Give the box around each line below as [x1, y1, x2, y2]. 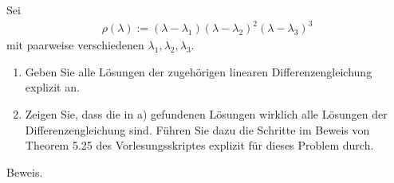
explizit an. [25, 79, 80, 95]
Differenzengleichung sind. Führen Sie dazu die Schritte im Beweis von [25, 121, 370, 138]
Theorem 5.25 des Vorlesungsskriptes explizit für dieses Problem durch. [25, 137, 374, 154]
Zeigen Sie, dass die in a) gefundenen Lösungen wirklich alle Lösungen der [25, 105, 388, 122]
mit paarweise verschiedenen [6, 37, 144, 53]
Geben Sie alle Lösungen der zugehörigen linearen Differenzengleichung [25, 63, 372, 80]
